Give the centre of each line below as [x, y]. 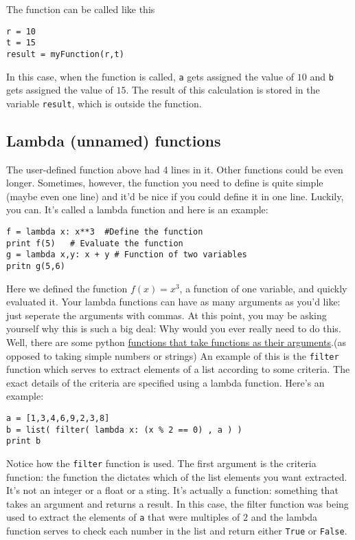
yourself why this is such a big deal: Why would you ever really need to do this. [174, 328]
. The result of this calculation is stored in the [223, 90]
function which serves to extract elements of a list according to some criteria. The [178, 369]
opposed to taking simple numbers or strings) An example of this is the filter [173, 355]
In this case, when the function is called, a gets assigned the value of [150, 76]
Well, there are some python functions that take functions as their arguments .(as [176, 342]
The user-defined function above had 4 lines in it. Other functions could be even [175, 169]
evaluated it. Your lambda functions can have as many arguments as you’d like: [173, 302]
